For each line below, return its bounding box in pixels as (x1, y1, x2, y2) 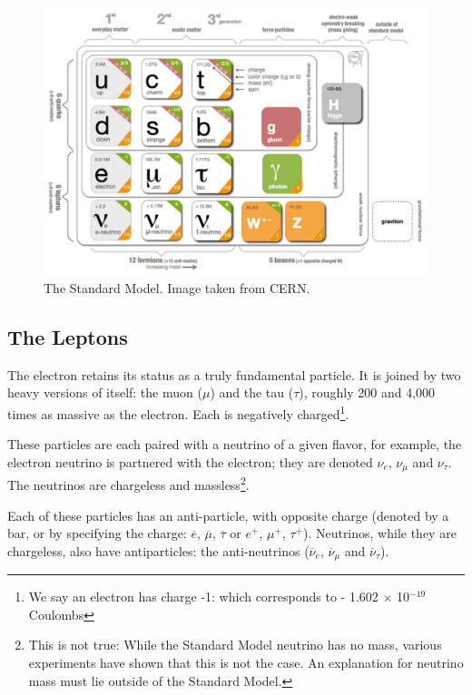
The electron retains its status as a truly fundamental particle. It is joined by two (7, 365, 461, 384)
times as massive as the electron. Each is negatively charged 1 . (7, 402, 349, 423)
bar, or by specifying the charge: (7, 524, 187, 543)
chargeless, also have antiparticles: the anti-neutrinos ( (7, 541, 310, 560)
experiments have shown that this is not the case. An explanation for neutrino (28, 653, 464, 672)
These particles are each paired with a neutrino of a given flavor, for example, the (7, 435, 462, 454)
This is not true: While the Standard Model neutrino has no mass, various (28, 635, 442, 654)
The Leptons (7, 323, 128, 351)
